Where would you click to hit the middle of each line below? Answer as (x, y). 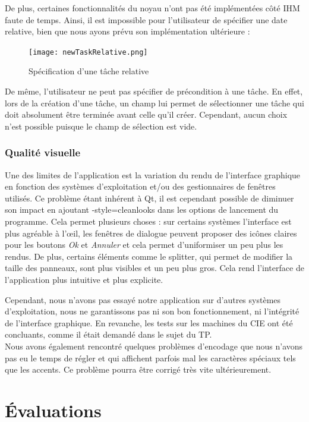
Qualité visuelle (43, 152)
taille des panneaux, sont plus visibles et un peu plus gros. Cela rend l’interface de (154, 268)
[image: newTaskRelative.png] (88, 52)
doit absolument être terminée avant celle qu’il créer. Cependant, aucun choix (146, 114)
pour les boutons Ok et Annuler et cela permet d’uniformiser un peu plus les (144, 245)
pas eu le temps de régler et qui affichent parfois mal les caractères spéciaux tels (150, 358)
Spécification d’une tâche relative (89, 71)
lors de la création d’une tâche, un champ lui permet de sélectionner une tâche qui (154, 103)
